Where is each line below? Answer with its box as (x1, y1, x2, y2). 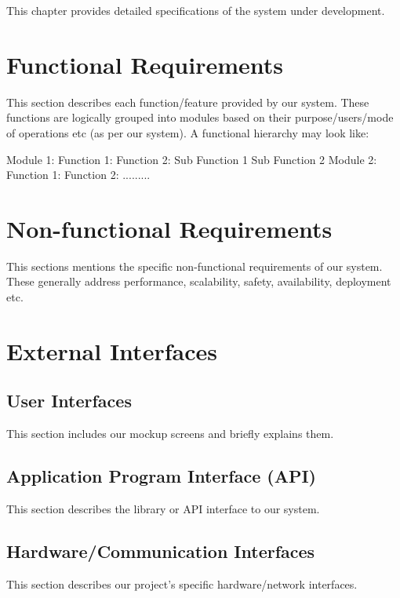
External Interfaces (6, 334, 217, 366)
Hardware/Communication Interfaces (6, 538, 315, 563)
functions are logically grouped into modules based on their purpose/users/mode (6, 109, 394, 126)
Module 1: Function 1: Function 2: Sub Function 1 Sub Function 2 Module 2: (6, 151, 377, 167)
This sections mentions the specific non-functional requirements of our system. (6, 257, 383, 274)
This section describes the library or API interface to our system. (6, 500, 320, 516)
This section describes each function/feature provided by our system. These (6, 93, 369, 110)
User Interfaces (6, 388, 132, 413)
